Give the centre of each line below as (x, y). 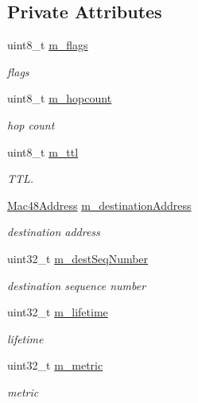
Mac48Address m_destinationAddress (99, 205)
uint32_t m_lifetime (58, 312)
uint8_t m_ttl (43, 151)
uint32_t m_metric (55, 365)
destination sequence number (77, 285)
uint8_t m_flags (48, 45)
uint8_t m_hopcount (60, 98)
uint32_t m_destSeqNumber (78, 258)
